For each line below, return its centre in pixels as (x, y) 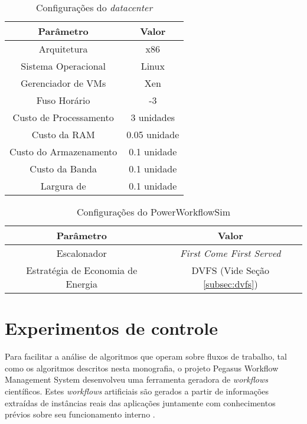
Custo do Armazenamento (63, 151)
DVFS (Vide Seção (231, 270)
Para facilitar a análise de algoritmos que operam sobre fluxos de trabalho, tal (146, 356)
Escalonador (81, 253)
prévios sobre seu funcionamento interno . (80, 414)
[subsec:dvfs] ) (230, 284)
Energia (82, 284)
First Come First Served (231, 253)
